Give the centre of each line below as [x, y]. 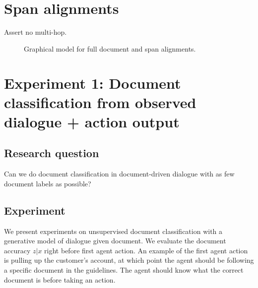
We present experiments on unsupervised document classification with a [113, 231]
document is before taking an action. [60, 279]
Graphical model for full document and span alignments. [110, 48]
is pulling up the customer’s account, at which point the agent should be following [129, 260]
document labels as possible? [48, 183]
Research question [52, 153]
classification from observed [100, 102]
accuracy [17, 250]
